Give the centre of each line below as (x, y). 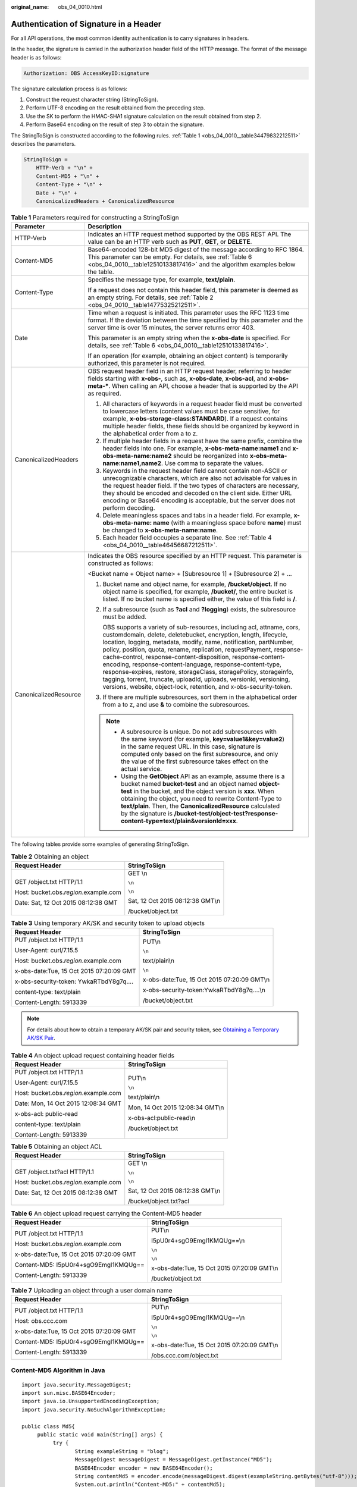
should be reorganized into (211, 456)
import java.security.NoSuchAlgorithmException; (94, 1409)
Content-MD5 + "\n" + (68, 176)
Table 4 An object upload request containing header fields (93, 1055)
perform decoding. (129, 508)
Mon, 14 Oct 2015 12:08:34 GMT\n (176, 1108)
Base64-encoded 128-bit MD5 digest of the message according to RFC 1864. (196, 250)
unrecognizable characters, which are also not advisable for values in (200, 478)
